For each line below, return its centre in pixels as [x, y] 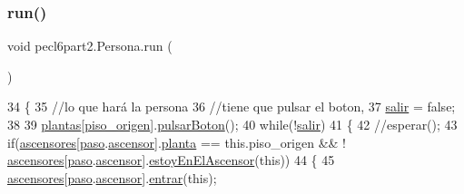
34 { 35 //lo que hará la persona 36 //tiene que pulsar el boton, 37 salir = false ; [232, 107]
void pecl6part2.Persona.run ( [90, 46]
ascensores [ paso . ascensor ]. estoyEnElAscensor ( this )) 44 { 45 [171, 160]
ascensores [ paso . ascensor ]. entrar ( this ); [112, 177]
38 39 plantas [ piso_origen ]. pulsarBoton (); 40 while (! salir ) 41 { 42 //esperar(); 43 [232, 124]
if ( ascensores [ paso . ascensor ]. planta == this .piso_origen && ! [177, 142]
